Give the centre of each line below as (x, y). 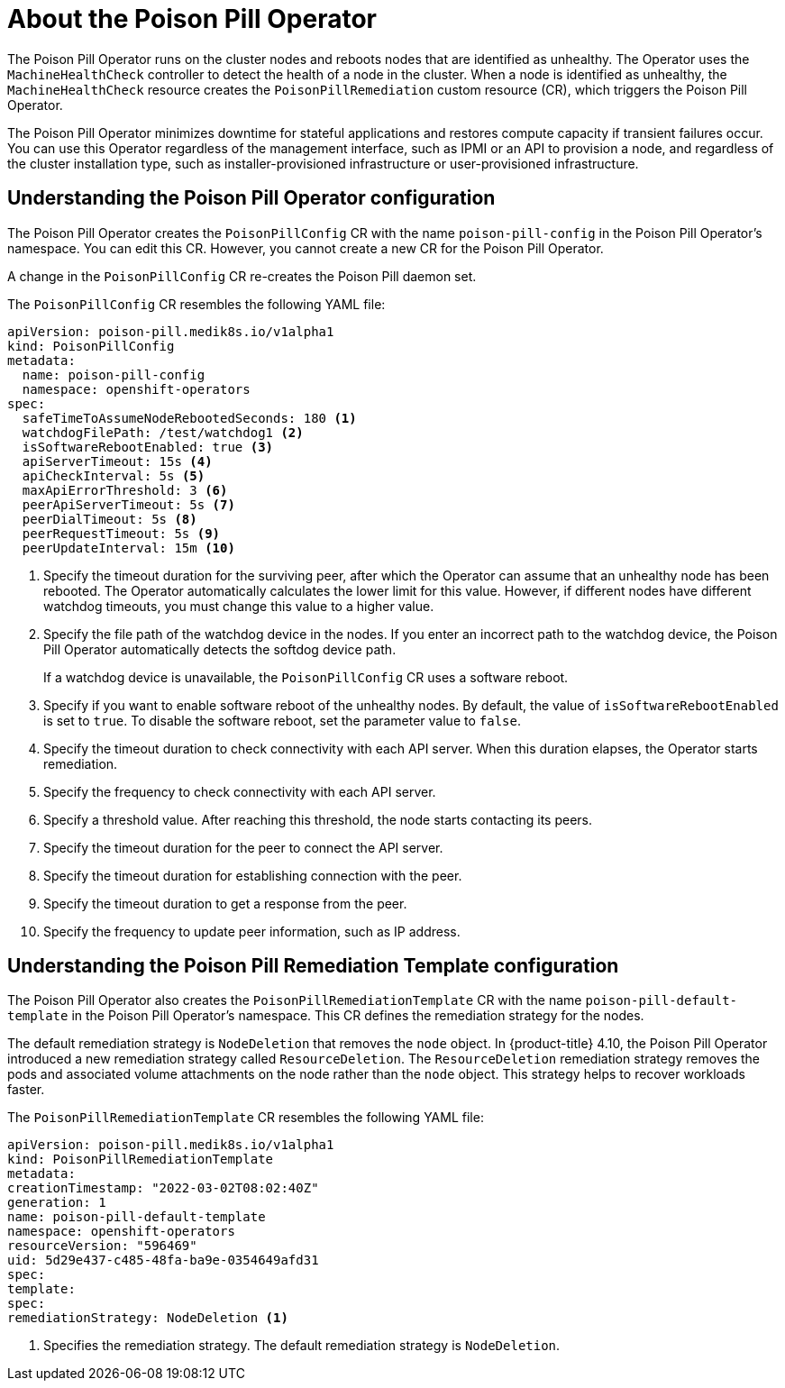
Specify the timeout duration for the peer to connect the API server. (243, 847)
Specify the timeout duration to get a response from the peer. (225, 903)
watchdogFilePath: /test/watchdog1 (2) (163, 432)
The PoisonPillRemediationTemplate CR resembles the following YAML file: (246, 1118)
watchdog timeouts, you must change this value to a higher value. (239, 606)
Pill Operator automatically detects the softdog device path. (220, 649)
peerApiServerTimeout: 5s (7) (128, 504)
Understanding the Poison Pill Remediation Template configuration (313, 966)
